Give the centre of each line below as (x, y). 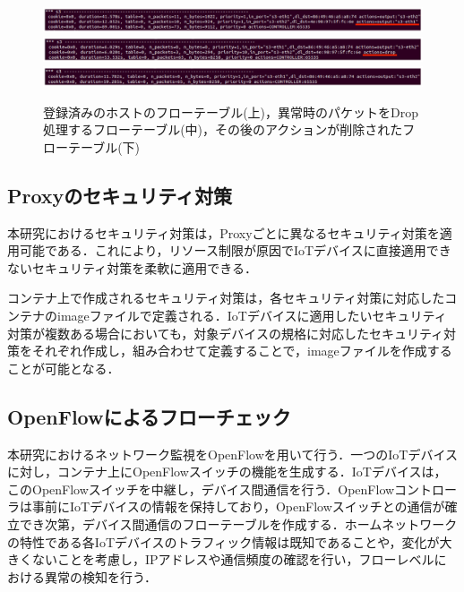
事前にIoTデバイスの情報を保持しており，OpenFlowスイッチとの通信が (238, 506)
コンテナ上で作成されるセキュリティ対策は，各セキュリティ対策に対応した (226, 298)
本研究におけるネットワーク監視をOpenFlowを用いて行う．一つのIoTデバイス (233, 454)
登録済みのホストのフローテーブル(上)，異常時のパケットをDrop (231, 112)
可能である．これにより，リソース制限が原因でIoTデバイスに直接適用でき (235, 250)
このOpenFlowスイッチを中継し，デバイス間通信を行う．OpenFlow (201, 489)
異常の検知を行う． (100, 576)
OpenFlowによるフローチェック (149, 416)
